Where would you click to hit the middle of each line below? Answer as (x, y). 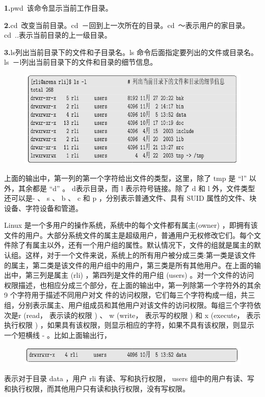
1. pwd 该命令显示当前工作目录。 (58, 8)
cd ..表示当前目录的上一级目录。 (58, 35)
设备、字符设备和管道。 (43, 208)
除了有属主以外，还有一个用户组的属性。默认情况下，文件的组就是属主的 (132, 245)
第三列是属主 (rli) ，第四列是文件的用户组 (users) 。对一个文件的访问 (140, 275)
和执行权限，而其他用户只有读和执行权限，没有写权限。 (97, 389)
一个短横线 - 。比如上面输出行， (58, 335)
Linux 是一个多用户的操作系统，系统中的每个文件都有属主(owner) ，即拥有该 (131, 225)
